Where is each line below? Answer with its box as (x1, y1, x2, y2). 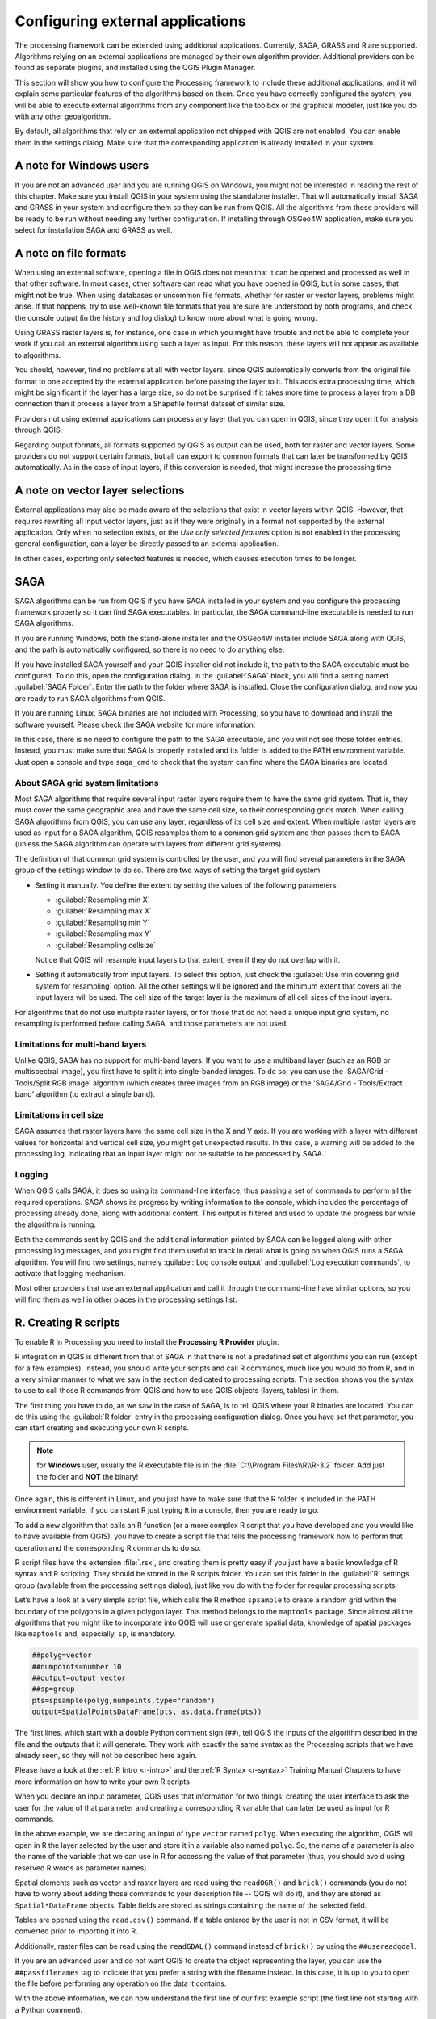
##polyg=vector (31, 1651, 92, 1660)
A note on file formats (15, 246, 127, 260)
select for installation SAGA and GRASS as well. (15, 225, 173, 235)
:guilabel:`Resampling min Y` (55, 917, 150, 927)
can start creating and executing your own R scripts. (15, 1423, 189, 1433)
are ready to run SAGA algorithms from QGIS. (15, 693, 166, 703)
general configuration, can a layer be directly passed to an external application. (15, 539, 279, 548)
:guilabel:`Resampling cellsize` (55, 940, 157, 950)
